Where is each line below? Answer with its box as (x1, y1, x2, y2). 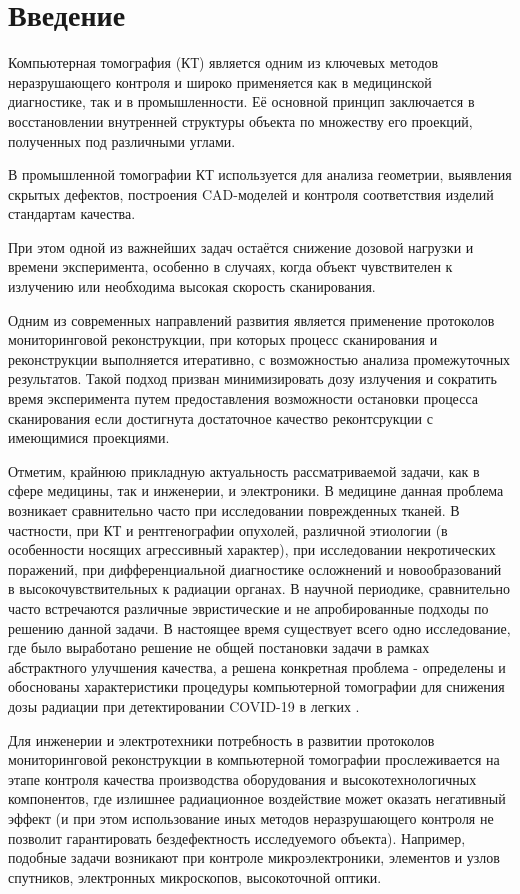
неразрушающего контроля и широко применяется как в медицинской (8, 71, 432, 92)
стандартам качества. (8, 203, 136, 224)
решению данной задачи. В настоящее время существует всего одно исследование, (8, 617, 511, 638)
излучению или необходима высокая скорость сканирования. (8, 276, 376, 297)
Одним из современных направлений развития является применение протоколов (8, 309, 495, 330)
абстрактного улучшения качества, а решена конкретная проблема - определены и (8, 656, 506, 677)
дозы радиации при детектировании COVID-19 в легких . (8, 695, 360, 716)
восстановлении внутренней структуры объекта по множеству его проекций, (8, 110, 473, 131)
